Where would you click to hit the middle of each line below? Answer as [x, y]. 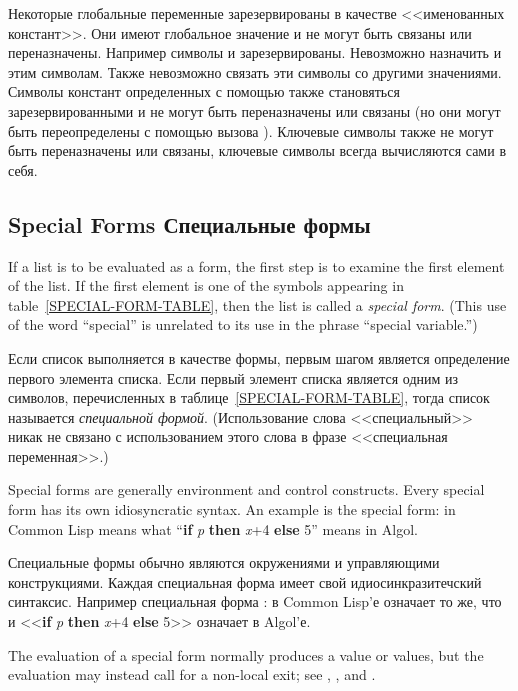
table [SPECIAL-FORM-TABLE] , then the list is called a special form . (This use [257, 304]
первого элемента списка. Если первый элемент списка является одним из [233, 377]
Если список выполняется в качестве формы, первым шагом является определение [259, 357]
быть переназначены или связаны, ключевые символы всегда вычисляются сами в [257, 150]
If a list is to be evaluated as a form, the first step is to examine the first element [256, 265]
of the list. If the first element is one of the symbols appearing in [206, 285]
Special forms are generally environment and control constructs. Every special [246, 489]
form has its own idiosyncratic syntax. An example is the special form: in [232, 509]
